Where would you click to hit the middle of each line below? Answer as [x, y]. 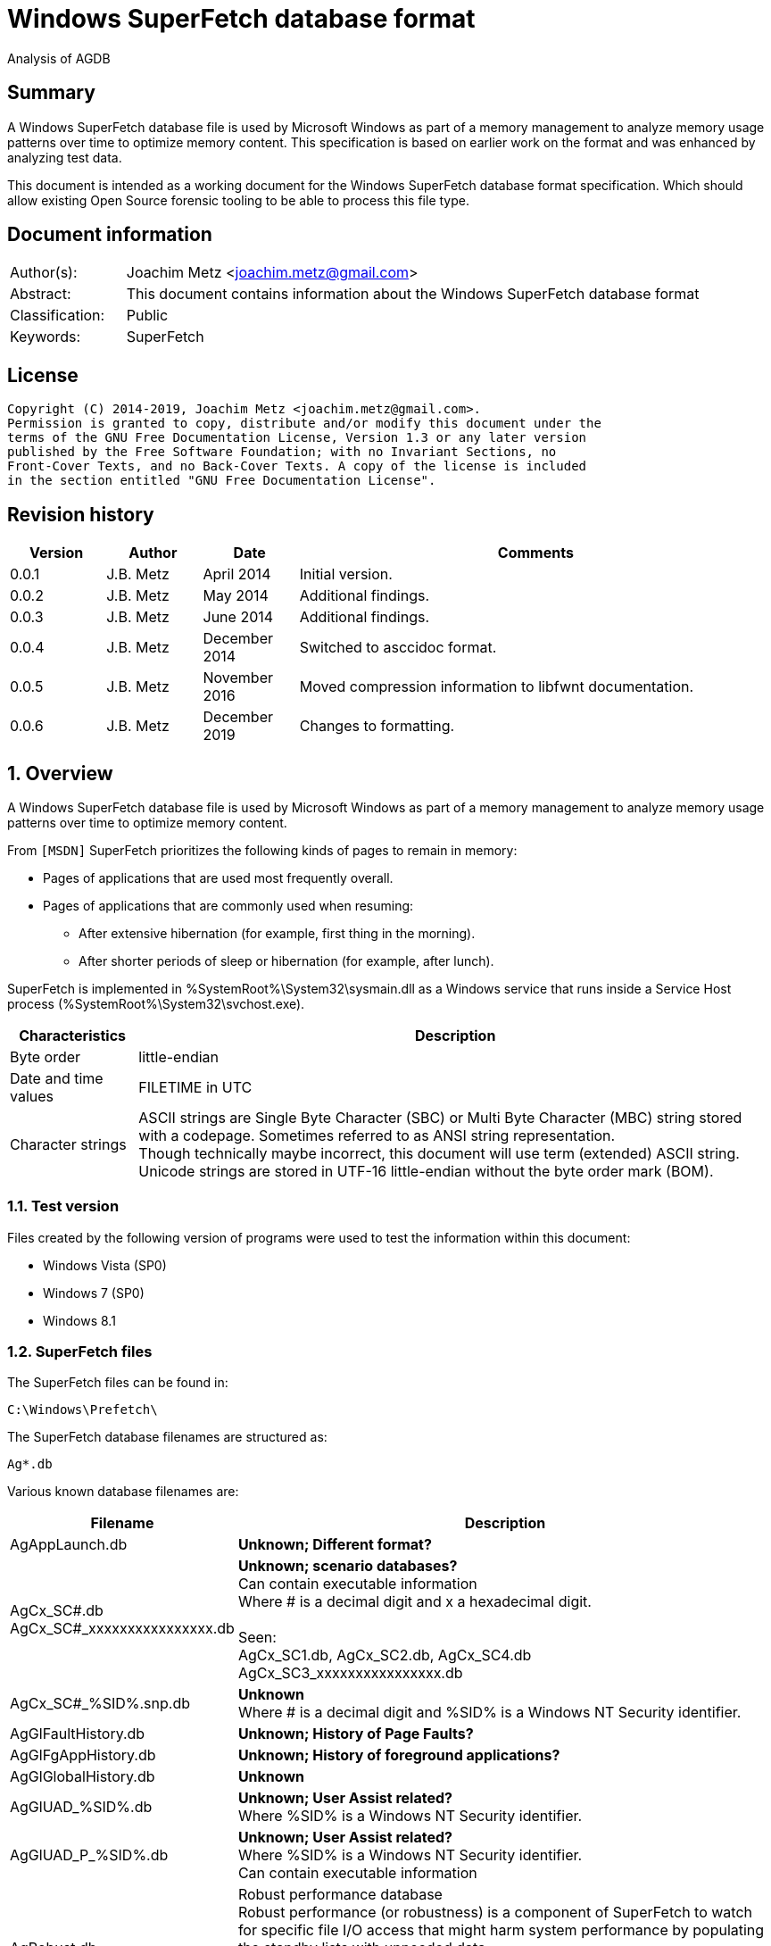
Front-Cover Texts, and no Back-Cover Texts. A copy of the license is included [297, 466]
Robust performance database [340, 1895]
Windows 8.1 [79, 1320]
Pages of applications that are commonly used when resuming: [228, 905]
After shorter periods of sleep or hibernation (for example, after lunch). [286, 961]
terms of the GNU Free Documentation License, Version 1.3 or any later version [297, 438]
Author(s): [44, 273]
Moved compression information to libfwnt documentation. [497, 687]
